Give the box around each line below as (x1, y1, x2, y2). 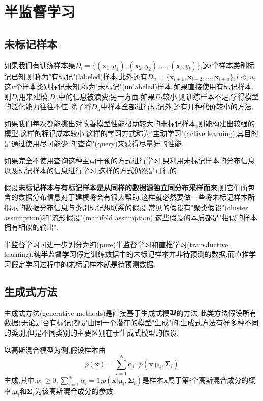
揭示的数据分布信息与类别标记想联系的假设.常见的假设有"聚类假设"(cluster (4, 202, 248, 212)
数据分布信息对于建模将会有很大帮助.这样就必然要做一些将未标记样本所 (18, 192, 255, 203)
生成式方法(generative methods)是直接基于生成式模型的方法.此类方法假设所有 (4, 307, 257, 318)
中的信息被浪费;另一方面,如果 (58, 91, 155, 102)
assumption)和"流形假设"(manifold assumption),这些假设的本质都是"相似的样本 (4, 212, 257, 222)
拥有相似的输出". (4, 222, 59, 232)
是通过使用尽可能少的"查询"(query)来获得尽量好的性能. (4, 138, 184, 148)
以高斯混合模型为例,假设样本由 (4, 344, 106, 355)
